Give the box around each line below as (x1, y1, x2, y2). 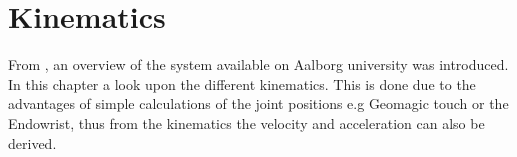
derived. (8, 132, 57, 153)
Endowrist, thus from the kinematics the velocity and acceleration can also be (8, 112, 485, 133)
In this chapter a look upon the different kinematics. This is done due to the (8, 73, 476, 94)
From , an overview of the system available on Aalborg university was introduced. (8, 54, 509, 75)
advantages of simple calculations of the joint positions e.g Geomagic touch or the (8, 93, 509, 114)
